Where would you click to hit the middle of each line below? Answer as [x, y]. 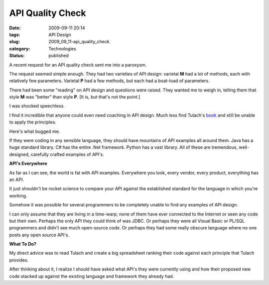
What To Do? [23, 244]
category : [20, 48]
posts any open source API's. [39, 235]
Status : [17, 56]
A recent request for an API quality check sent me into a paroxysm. [78, 65]
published [59, 56]
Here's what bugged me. [35, 131]
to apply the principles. [33, 122]
